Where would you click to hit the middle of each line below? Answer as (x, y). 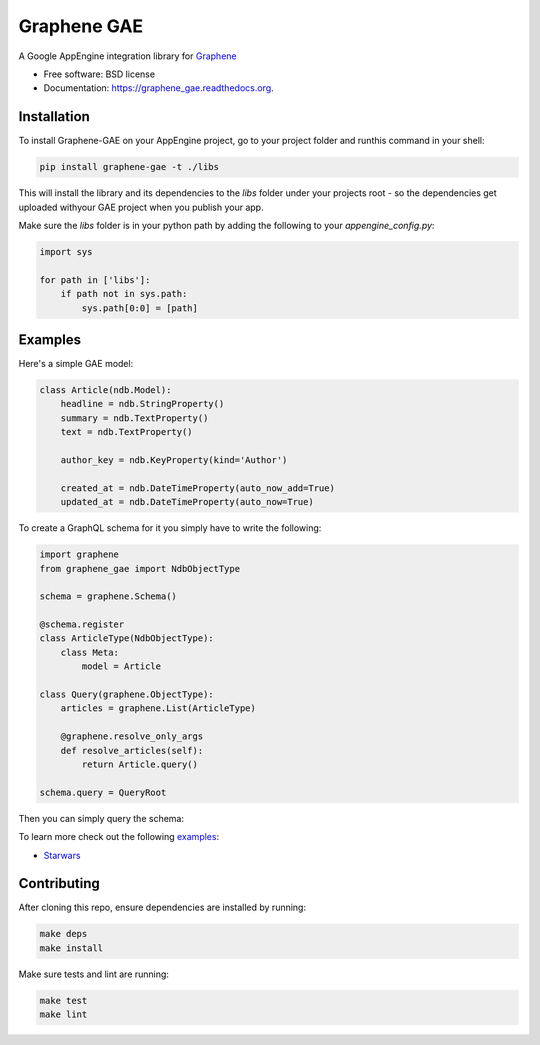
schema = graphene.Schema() (108, 596)
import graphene (79, 554)
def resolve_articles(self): (132, 750)
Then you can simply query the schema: (101, 818)
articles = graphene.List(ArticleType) (158, 708)
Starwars (62, 855)
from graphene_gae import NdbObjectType (139, 568)
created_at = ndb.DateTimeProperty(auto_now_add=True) (197, 488)
